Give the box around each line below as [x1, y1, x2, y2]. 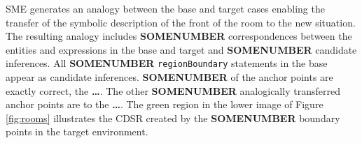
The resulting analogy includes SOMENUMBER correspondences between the [6, 29, 352, 43]
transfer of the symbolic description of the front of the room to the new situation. [6, 15, 356, 29]
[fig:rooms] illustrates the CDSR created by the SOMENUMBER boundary [6, 110, 340, 125]
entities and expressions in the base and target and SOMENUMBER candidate [6, 42, 357, 57]
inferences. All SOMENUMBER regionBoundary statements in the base [6, 56, 328, 70]
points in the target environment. [6, 124, 148, 139]
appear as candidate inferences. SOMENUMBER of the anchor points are [6, 70, 333, 84]
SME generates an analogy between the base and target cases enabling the [6, 1, 325, 15]
